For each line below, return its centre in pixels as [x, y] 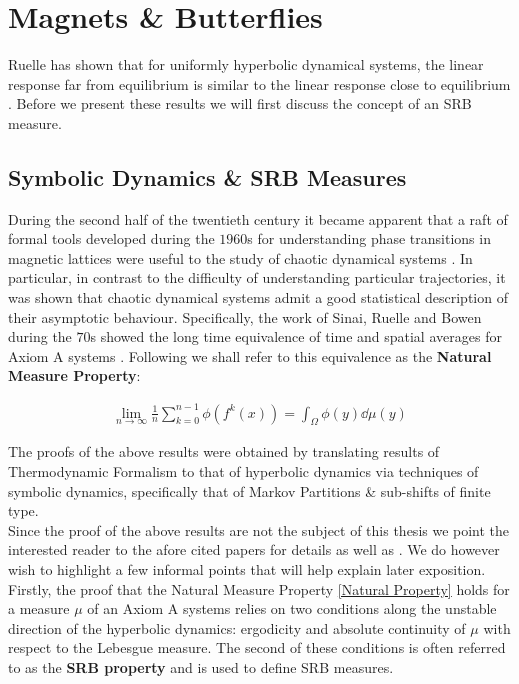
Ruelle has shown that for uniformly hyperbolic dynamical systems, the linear [246, 64]
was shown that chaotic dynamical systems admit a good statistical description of [258, 297]
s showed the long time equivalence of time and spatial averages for [296, 336]
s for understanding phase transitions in [369, 238]
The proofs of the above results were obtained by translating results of [224, 451]
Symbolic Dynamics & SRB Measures [207, 176]
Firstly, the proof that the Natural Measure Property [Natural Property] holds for [259, 588]
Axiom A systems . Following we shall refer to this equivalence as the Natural [250, 355]
